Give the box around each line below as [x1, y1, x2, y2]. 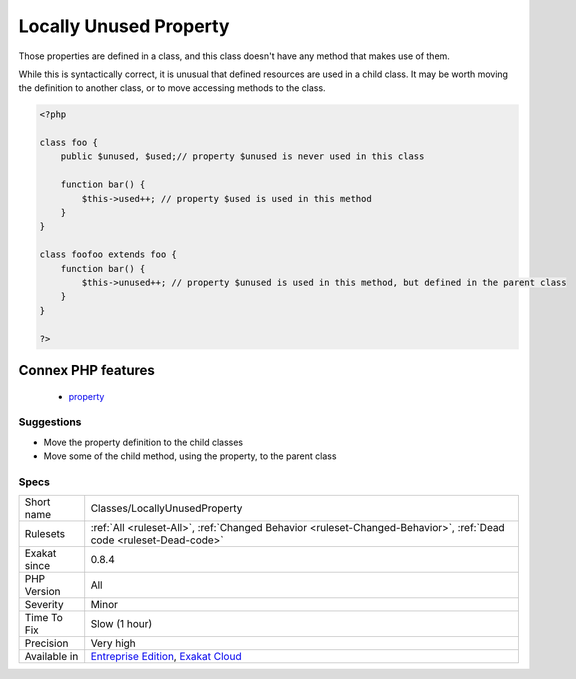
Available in [24, 650, 79, 664]
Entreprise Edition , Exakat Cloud [90, 650, 242, 664]
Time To [24, 611, 64, 625]
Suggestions [18, 415, 82, 429]
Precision [24, 636, 69, 650]
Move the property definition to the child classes [43, 436, 244, 448]
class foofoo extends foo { [39, 249, 177, 260]
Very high [90, 636, 137, 650]
